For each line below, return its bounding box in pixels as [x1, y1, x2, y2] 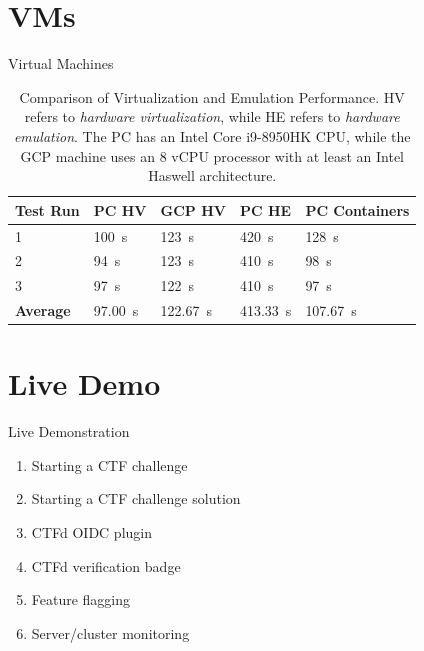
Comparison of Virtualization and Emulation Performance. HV [19, 86, 405, 107]
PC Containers [305, 199, 410, 220]
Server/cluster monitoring [31, 622, 190, 643]
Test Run [15, 199, 80, 220]
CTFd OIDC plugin [31, 522, 152, 543]
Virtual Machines [8, 53, 114, 74]
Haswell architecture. [148, 165, 277, 186]
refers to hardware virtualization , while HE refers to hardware [24, 106, 400, 127]
